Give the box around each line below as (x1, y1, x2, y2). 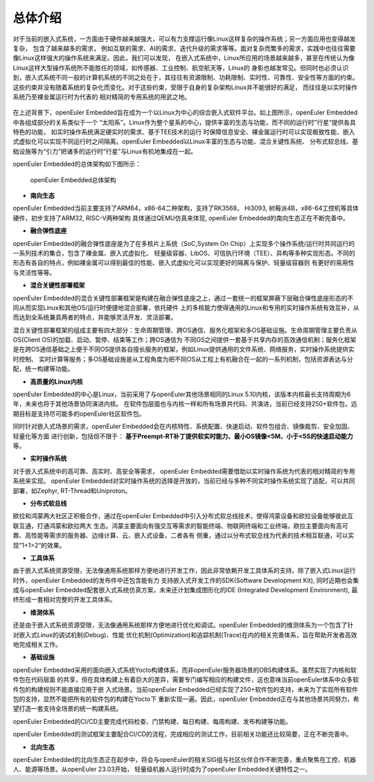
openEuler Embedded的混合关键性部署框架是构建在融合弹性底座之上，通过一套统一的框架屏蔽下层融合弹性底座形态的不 (12, 294, 354, 302)
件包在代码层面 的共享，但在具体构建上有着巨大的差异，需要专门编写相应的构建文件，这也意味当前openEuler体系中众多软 (12, 675, 359, 684)
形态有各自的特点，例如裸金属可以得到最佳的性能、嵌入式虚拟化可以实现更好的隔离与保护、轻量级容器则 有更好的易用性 (12, 258, 355, 267)
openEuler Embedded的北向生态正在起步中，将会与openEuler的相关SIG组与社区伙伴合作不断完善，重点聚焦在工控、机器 (12, 755, 357, 763)
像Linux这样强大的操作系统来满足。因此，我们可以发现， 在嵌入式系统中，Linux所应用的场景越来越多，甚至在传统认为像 (12, 54, 355, 62)
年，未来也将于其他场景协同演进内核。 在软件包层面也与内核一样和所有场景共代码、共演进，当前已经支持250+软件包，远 (12, 400, 357, 408)
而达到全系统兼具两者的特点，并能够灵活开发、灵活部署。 (12, 313, 177, 321)
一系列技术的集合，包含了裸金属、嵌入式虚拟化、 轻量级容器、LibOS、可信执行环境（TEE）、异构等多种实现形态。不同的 (12, 249, 356, 257)
